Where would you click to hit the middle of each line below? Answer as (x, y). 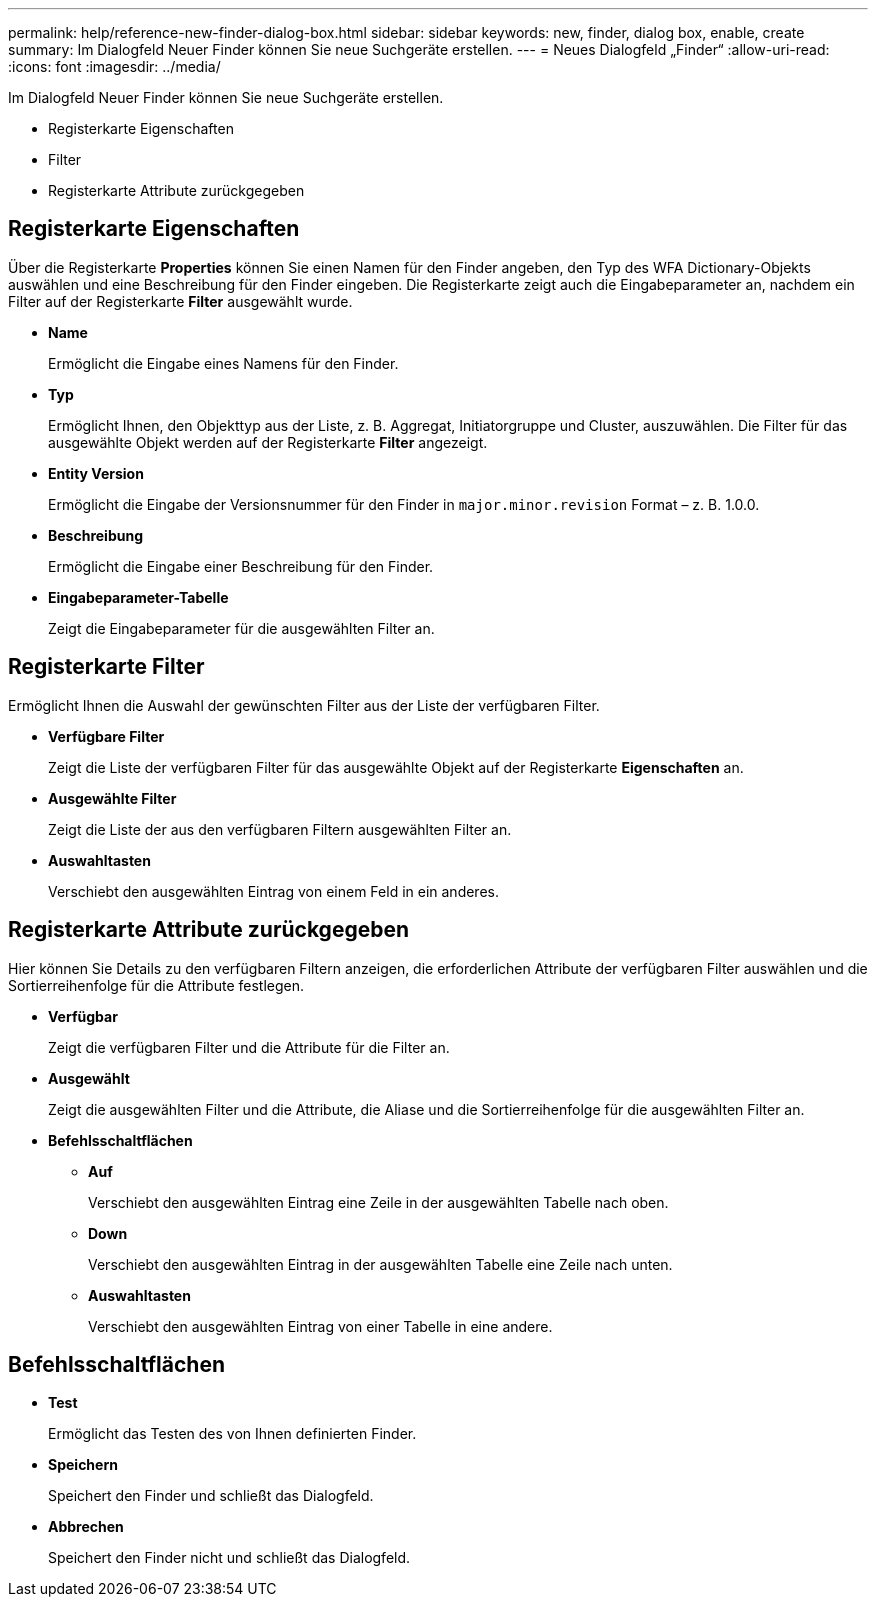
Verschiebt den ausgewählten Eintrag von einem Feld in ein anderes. (273, 891)
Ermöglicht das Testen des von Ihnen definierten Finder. (232, 1434)
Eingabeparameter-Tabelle (138, 597)
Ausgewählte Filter (112, 798)
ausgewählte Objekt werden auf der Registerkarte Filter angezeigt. (268, 442)
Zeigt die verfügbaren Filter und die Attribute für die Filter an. (249, 1047)
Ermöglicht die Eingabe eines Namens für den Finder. (223, 363)
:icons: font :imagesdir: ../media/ (114, 66)
